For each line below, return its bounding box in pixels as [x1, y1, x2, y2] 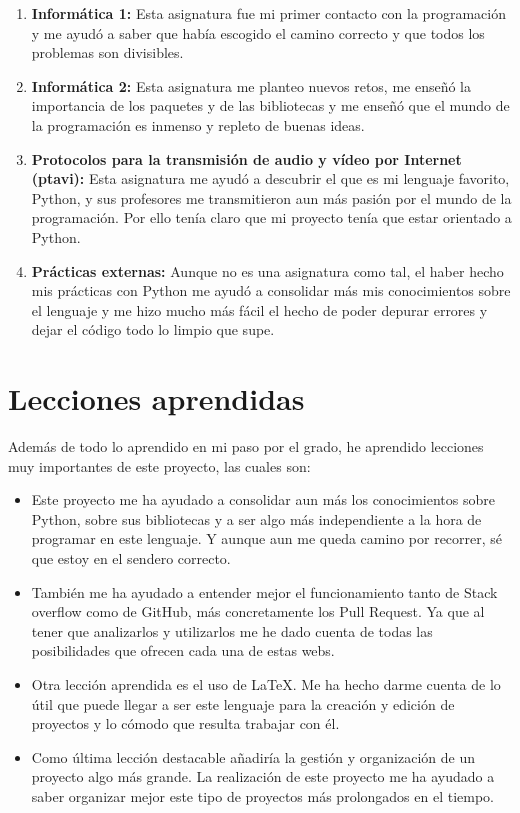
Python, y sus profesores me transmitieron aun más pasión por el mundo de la [31, 187, 512, 208]
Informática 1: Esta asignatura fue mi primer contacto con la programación [31, 3, 506, 23]
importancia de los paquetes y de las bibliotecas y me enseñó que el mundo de [31, 95, 510, 116]
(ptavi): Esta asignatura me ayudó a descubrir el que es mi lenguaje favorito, [31, 168, 510, 189]
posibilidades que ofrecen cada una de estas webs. [31, 640, 335, 661]
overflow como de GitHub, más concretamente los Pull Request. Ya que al [31, 601, 485, 622]
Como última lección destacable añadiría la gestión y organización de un [31, 746, 475, 767]
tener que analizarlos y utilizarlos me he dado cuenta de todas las [31, 620, 433, 641]
